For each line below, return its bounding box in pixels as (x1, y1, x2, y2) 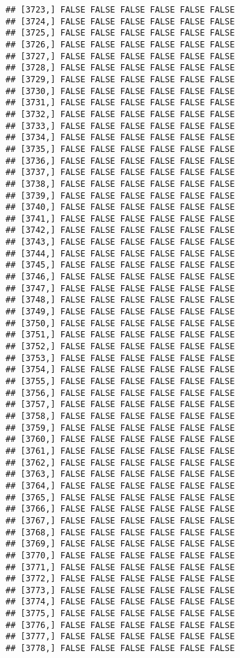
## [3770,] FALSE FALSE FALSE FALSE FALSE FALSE (6, 550, 235, 560)
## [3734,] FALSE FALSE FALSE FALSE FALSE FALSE (6, 132, 235, 143)
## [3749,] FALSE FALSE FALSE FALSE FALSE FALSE (6, 307, 235, 317)
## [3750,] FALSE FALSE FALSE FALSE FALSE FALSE (6, 318, 235, 328)
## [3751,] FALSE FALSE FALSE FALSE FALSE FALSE (6, 330, 235, 340)
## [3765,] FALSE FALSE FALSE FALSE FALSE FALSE (6, 492, 235, 503)
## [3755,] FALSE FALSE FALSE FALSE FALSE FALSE (6, 376, 235, 386)
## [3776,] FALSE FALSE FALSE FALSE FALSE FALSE (6, 620, 235, 630)
